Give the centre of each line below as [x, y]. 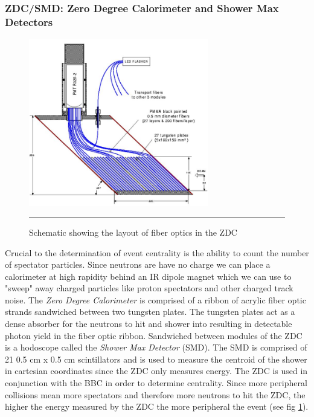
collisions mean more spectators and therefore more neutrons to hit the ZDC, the [155, 394]
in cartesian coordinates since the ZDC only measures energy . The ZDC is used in [156, 371]
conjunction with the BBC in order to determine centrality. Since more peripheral [156, 383]
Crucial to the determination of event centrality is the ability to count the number [157, 252]
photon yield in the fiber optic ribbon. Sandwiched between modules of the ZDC [154, 335]
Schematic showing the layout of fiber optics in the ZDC [133, 232]
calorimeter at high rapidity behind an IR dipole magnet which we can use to [148, 276]
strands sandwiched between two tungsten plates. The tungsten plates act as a [150, 312]
